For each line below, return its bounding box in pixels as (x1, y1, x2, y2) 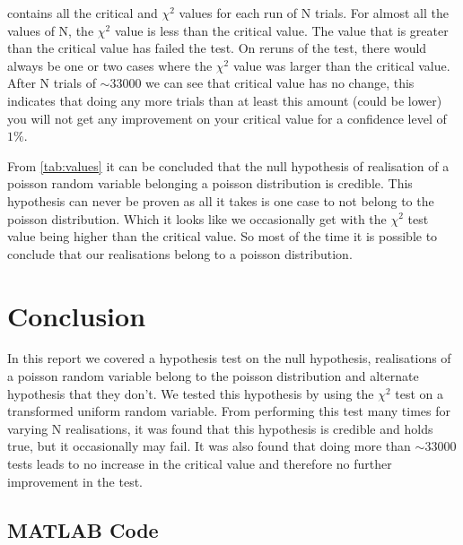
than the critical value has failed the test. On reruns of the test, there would (7, 39, 427, 57)
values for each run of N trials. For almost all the (179, 4, 449, 22)
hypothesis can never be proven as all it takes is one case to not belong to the (7, 191, 434, 210)
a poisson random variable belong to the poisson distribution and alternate (7, 367, 419, 385)
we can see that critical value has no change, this (145, 74, 415, 92)
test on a (395, 384, 444, 402)
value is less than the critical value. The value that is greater (114, 21, 449, 39)
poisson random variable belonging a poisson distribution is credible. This (7, 174, 413, 193)
